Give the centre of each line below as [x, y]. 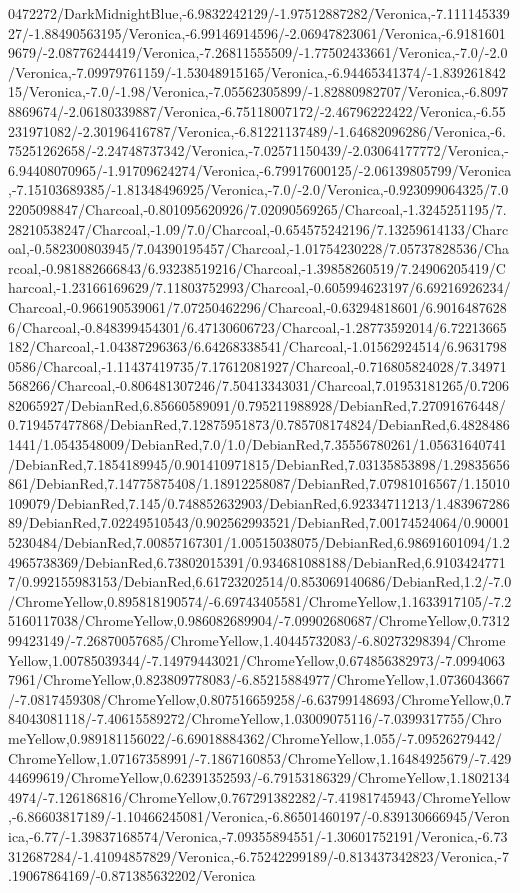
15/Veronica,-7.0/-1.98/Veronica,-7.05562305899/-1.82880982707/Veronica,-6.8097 [258, 91]
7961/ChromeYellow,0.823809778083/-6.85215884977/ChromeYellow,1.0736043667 [259, 679]
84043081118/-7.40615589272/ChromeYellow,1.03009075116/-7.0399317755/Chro [255, 718]
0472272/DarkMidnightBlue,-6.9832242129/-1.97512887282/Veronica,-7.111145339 [259, 13]
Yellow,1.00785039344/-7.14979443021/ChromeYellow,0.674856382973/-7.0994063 [257, 659]
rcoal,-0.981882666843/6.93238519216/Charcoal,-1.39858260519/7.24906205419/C [257, 267]
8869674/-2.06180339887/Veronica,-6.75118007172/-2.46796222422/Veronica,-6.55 [257, 110]
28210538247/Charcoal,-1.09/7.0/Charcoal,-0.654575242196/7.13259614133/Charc [258, 228]
